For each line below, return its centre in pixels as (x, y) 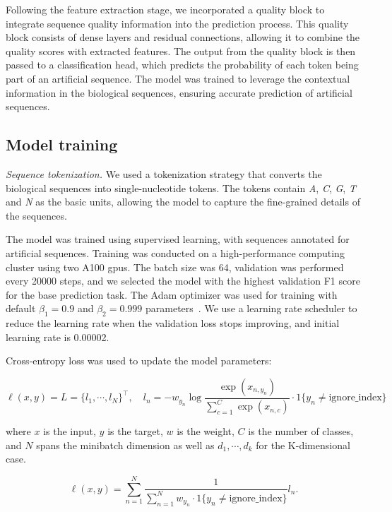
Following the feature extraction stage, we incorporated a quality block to (165, 9)
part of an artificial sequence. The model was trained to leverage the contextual (178, 78)
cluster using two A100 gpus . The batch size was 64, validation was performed (175, 267)
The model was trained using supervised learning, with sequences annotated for (178, 239)
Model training (62, 144)
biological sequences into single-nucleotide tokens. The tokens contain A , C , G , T (181, 187)
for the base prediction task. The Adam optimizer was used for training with (172, 294)
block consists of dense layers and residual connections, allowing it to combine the (183, 37)
